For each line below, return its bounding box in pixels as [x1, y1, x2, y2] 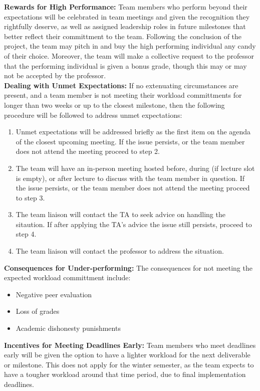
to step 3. [16, 192, 45, 203]
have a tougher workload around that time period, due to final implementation [4, 369, 246, 379]
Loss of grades [16, 306, 60, 316]
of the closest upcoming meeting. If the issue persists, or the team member [16, 136, 245, 146]
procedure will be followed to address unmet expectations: [4, 109, 182, 120]
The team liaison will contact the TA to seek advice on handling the [16, 209, 225, 220]
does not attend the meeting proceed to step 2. [16, 146, 160, 156]
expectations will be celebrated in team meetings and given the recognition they [4, 11, 250, 22]
